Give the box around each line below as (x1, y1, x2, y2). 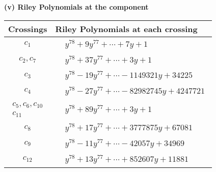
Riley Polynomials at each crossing (55, 22, 198, 35)
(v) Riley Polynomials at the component (4, 2, 149, 12)
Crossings (8, 22, 47, 35)
